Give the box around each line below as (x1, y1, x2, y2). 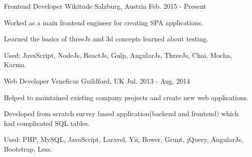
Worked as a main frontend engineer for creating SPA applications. (4, 17, 203, 27)
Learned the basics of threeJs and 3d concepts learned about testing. (4, 34, 208, 44)
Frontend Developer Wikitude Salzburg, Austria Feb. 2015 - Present (4, 1, 206, 11)
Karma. (4, 59, 26, 70)
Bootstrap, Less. (4, 143, 52, 154)
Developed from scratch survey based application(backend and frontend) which (4, 108, 239, 119)
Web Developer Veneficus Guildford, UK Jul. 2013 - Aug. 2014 (4, 75, 190, 86)
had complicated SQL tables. (4, 118, 90, 128)
